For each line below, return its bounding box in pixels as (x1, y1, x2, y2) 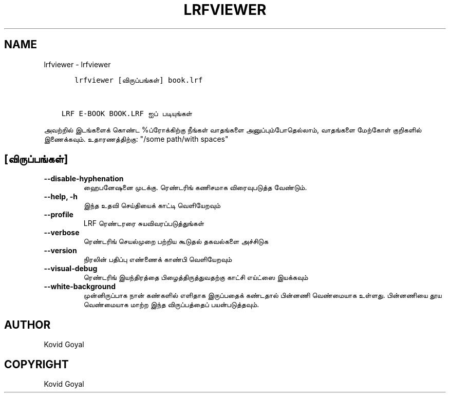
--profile (44, 210, 73, 219)
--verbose (44, 228, 80, 237)
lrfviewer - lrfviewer (44, 60, 111, 69)
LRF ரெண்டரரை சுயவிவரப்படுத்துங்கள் (83, 219, 204, 228)
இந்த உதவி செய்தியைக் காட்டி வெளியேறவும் (83, 201, 221, 210)
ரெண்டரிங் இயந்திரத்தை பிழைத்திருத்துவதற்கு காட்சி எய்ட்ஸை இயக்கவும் (83, 273, 308, 282)
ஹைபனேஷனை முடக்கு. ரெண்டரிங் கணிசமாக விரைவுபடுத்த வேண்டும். (83, 183, 307, 192)
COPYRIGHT (4, 357, 69, 371)
